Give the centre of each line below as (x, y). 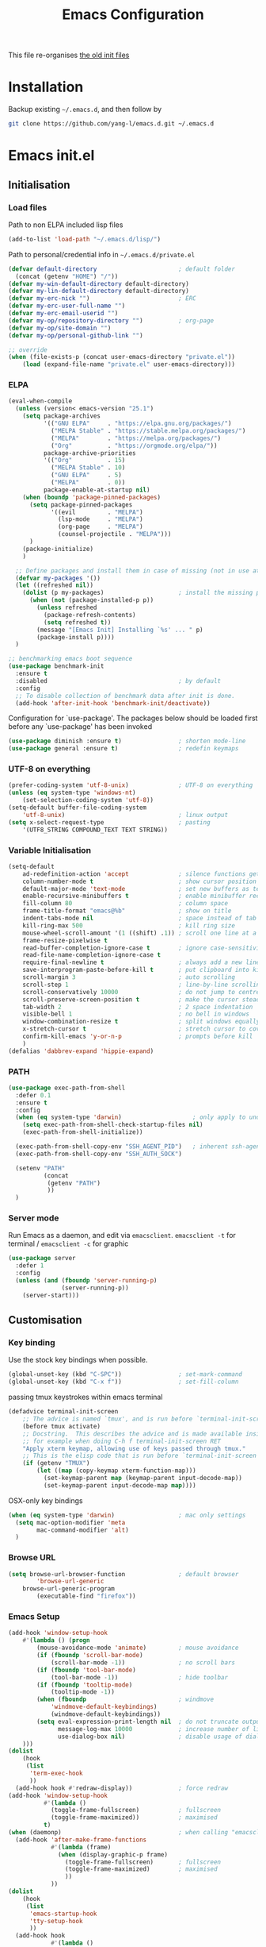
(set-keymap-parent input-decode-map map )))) (120, 1485)
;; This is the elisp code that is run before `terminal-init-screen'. (143, 1456)
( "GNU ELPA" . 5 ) (86, 475)
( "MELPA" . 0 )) (88, 483)
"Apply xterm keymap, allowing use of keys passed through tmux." (134, 1448)
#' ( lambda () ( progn (56, 1640)
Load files (28, 207)
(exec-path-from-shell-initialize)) (83, 1132)
